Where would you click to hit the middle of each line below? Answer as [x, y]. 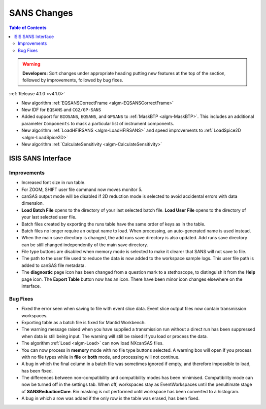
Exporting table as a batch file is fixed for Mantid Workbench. [84, 322]
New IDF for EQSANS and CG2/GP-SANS [61, 110]
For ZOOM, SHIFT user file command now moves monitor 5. [82, 189]
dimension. [33, 203]
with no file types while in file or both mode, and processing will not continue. [100, 357]
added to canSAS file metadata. [54, 265]
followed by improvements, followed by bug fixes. [73, 80]
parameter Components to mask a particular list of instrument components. [98, 123]
